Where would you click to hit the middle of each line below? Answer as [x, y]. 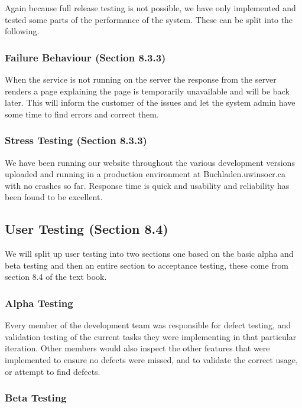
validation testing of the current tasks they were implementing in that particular [151, 336]
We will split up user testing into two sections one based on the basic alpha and [149, 254]
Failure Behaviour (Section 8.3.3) [85, 57]
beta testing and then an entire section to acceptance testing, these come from [147, 265]
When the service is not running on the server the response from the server [141, 79]
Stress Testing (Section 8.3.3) [76, 140]
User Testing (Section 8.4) [87, 229]
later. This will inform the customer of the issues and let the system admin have [150, 102]
